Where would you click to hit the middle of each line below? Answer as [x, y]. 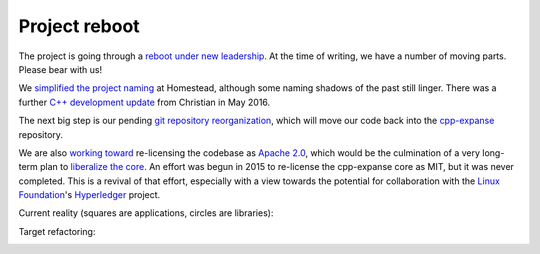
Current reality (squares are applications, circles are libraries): [146, 213]
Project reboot [79, 26]
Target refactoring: [57, 231]
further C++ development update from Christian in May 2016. [144, 102]
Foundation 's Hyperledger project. [89, 195]
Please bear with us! [60, 69]
